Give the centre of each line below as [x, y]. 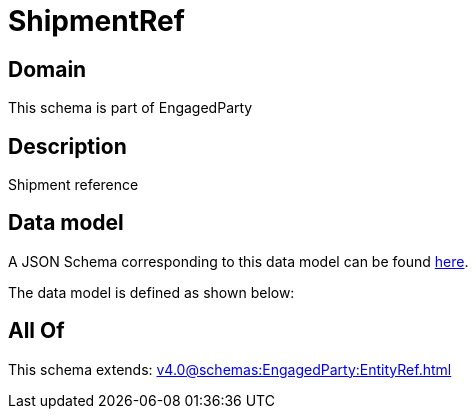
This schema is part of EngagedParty [130, 108]
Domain [47, 69]
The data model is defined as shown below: [151, 292]
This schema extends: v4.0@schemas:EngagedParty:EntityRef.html [230, 369]
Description [67, 146]
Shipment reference [73, 185]
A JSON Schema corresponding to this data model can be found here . [238, 261]
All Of [36, 331]
